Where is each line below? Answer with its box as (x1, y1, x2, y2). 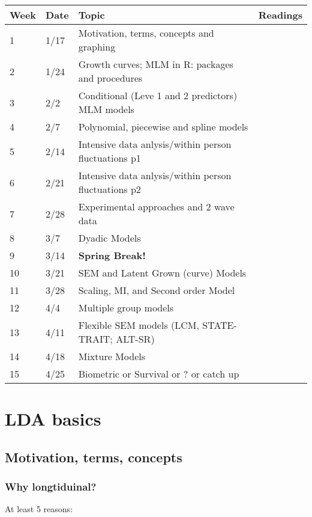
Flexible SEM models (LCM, (78, 318, 199, 332)
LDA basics (5, 406, 101, 431)
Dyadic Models (78, 231, 141, 245)
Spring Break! (78, 248, 146, 262)
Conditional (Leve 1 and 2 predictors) (78, 88, 238, 102)
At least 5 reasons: (5, 503, 73, 515)
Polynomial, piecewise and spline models (78, 120, 248, 133)
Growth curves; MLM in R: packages (78, 57, 233, 71)
